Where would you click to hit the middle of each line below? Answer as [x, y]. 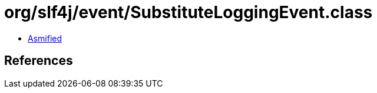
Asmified [45, 38]
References [39, 61]
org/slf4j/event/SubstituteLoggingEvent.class [188, 12]
